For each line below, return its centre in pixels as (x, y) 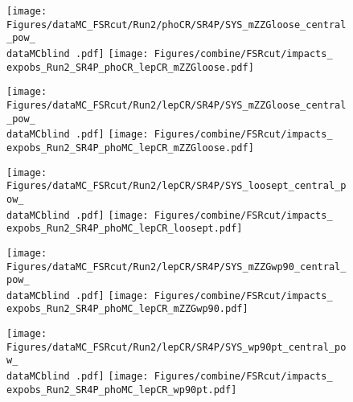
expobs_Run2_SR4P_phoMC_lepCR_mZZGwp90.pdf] (127, 309)
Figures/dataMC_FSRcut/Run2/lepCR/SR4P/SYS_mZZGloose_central (176, 105)
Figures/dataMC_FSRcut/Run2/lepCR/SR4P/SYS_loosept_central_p (176, 186)
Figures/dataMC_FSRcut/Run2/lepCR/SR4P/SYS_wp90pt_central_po (176, 347)
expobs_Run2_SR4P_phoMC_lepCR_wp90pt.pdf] (122, 390)
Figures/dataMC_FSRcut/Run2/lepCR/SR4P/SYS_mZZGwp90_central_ (176, 267)
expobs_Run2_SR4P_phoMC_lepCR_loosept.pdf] (125, 229)
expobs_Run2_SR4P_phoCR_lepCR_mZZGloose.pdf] (130, 67)
